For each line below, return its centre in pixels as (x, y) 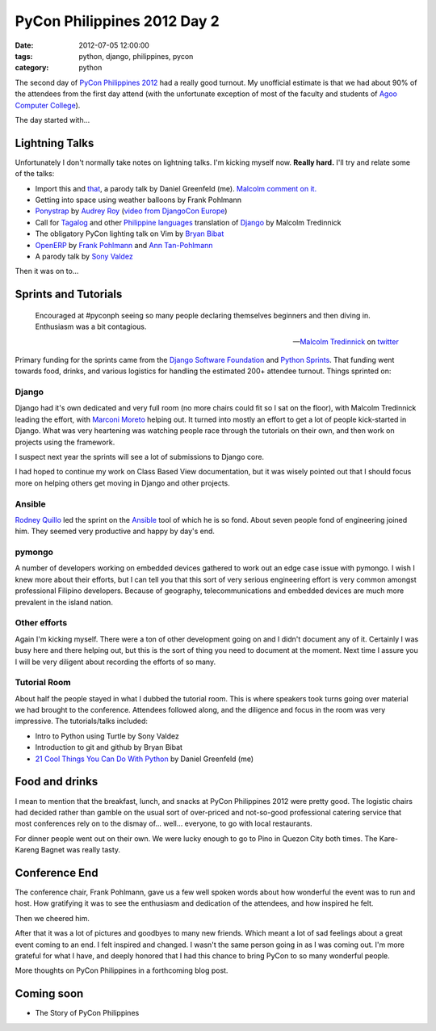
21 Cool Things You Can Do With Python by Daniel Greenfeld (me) (145, 759)
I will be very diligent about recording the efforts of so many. (115, 662)
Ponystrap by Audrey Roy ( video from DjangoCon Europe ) (131, 211)
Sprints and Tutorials (69, 295)
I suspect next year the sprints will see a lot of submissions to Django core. (140, 457)
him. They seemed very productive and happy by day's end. (115, 531)
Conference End (57, 873)
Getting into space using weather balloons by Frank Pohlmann (138, 200)
